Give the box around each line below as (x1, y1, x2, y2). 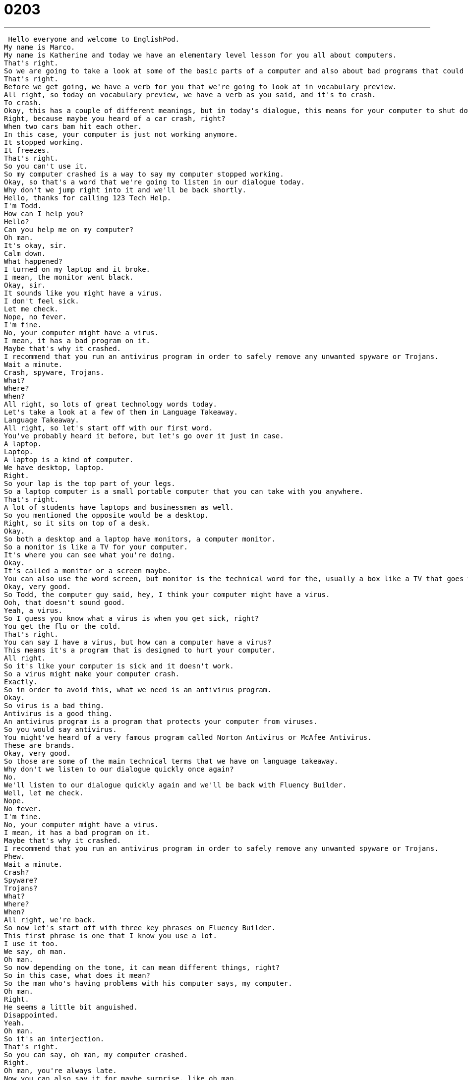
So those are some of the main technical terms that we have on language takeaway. (4, 757, 339, 765)
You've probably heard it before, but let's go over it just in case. (4, 431, 284, 440)
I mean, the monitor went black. (4, 273, 134, 281)
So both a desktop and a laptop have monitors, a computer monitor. (4, 535, 276, 543)
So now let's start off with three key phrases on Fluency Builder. (4, 923, 276, 932)
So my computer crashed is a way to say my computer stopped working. (4, 170, 284, 178)
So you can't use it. (4, 162, 88, 170)
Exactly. (4, 677, 38, 686)
